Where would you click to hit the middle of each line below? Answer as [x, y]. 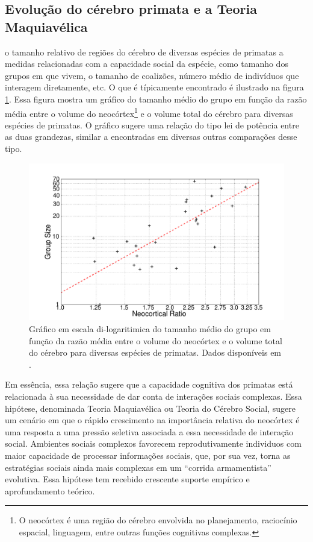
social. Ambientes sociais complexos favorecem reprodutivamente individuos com [153, 443]
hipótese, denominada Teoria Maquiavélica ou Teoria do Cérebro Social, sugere [150, 408]
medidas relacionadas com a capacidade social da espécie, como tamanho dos [147, 64]
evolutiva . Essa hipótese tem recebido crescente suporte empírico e [127, 479]
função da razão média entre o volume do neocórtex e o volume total [156, 340]
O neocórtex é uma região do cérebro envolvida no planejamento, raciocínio [158, 520]
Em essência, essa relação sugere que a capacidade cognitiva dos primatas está [149, 384]
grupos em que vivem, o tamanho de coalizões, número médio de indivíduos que [152, 75]
